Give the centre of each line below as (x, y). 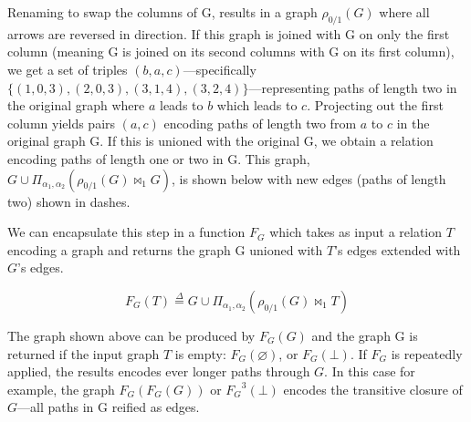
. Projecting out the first (375, 105)
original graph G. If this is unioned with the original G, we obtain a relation (220, 141)
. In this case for (370, 371)
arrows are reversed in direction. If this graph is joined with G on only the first (229, 33)
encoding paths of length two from (260, 123)
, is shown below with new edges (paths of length (309, 178)
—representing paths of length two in (353, 87)
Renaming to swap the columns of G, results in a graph (162, 12)
